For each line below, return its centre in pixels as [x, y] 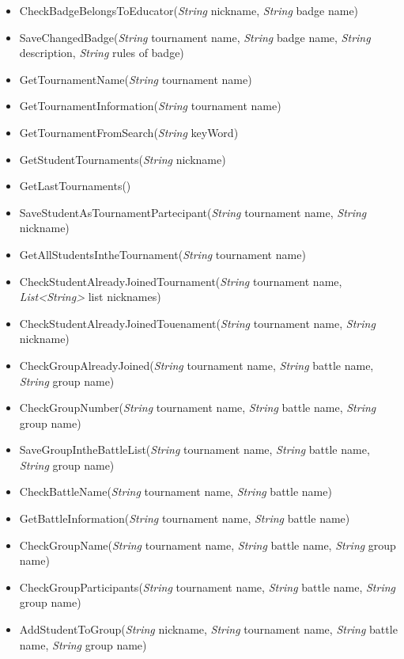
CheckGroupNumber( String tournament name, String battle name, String [198, 408]
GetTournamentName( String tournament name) [136, 79]
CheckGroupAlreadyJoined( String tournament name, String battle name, [196, 365]
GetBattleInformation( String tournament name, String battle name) [185, 518]
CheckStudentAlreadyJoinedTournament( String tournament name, [181, 281]
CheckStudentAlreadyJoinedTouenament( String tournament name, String [197, 323]
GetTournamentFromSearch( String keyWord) [129, 132]
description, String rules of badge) [102, 53]
